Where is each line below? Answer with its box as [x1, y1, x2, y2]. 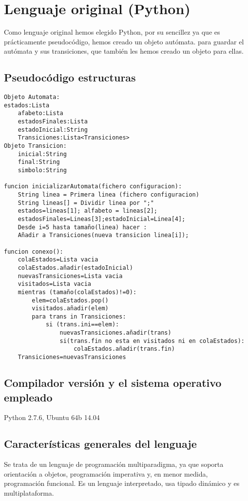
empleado [4, 389, 53, 404]
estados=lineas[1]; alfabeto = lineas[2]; [18, 207, 157, 215]
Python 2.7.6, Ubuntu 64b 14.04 [4, 412, 100, 422]
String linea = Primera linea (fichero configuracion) [18, 191, 199, 198]
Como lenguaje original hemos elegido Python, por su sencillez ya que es [4, 27, 220, 37]
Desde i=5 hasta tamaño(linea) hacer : [18, 223, 147, 231]
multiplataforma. [4, 487, 54, 498]
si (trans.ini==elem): [45, 321, 119, 328]
